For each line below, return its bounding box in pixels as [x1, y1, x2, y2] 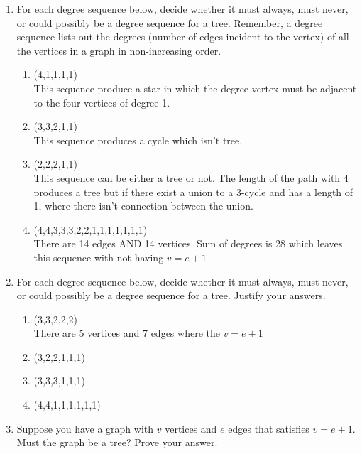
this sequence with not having [33, 249, 164, 264]
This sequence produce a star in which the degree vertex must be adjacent [33, 80, 357, 95]
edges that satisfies [228, 421, 309, 436]
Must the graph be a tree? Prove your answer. [16, 435, 218, 450]
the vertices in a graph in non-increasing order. [16, 43, 221, 58]
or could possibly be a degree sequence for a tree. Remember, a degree [16, 15, 323, 30]
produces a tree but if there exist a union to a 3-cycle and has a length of [33, 184, 353, 199]
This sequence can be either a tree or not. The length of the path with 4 [33, 170, 349, 185]
